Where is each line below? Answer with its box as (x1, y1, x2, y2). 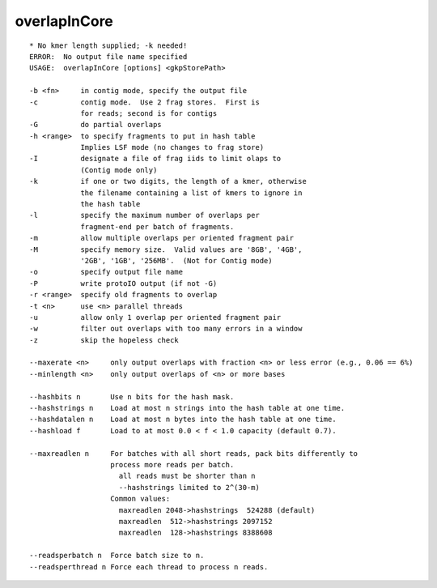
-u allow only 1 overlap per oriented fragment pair (29, 313, 282, 322)
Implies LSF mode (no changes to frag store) (80, 143, 265, 152)
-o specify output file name (29, 267, 184, 277)
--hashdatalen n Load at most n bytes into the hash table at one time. (29, 415, 337, 424)
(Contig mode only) (80, 165, 158, 174)
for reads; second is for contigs (80, 109, 218, 117)
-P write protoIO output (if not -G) (29, 279, 218, 288)
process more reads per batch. (110, 460, 235, 469)
